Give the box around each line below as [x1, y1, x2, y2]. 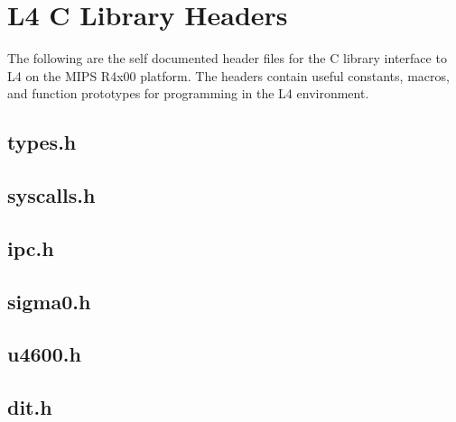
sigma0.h [7, 287, 91, 315]
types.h [7, 128, 77, 156]
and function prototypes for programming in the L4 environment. [7, 84, 369, 103]
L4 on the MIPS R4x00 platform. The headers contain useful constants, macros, [7, 66, 450, 85]
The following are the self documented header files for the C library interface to [7, 49, 447, 68]
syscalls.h [7, 181, 96, 209]
